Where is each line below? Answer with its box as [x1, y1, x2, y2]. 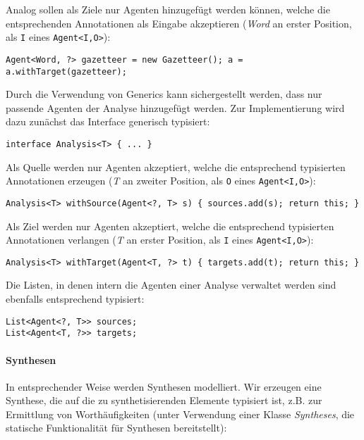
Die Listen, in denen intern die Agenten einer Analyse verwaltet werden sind [6, 277, 336, 292]
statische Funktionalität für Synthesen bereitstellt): [6, 420, 227, 435]
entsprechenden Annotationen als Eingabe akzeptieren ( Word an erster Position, [6, 15, 352, 30]
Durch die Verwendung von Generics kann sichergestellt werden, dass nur [6, 87, 322, 101]
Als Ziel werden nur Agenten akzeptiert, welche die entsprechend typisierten [6, 218, 334, 233]
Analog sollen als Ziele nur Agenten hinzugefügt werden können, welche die [6, 2, 330, 16]
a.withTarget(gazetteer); [6, 66, 127, 77]
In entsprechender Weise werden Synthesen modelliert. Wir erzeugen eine [6, 379, 322, 394]
